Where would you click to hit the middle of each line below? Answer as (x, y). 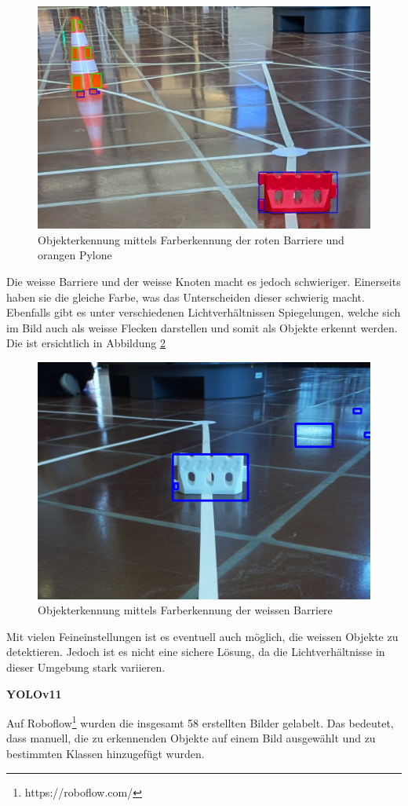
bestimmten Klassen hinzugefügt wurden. (106, 753)
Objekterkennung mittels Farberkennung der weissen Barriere (185, 610)
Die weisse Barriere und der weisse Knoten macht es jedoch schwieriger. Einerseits (204, 281)
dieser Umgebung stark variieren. (86, 667)
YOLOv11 (34, 693)
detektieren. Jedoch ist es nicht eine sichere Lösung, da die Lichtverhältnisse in (196, 652)
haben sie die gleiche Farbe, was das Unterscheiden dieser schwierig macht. (186, 297)
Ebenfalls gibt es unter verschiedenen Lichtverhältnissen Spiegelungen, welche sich (204, 312)
